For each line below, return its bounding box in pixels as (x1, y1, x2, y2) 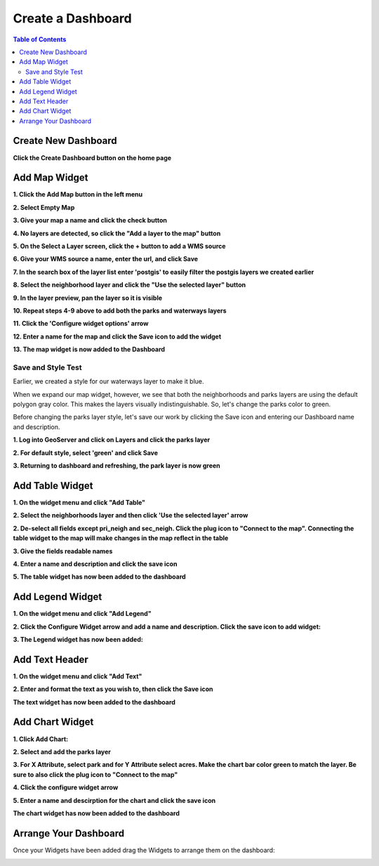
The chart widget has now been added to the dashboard (13, 808, 180, 818)
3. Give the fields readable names (13, 546, 113, 555)
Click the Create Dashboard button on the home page (13, 153, 172, 162)
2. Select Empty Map (13, 203, 75, 211)
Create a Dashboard (13, 11, 133, 26)
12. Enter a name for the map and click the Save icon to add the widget (13, 332, 222, 341)
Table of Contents (13, 35, 67, 44)
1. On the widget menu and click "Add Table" (13, 498, 146, 506)
